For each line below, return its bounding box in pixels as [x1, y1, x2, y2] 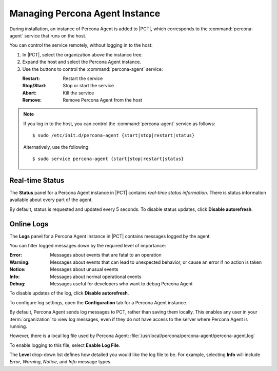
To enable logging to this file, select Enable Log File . [9, 342, 121, 348]
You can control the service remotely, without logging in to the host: [9, 42, 153, 48]
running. [9, 323, 28, 329]
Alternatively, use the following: [23, 144, 90, 150]
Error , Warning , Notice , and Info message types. [9, 359, 112, 365]
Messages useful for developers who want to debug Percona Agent [50, 280, 193, 287]
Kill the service [63, 90, 94, 96]
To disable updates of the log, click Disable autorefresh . [9, 290, 129, 296]
